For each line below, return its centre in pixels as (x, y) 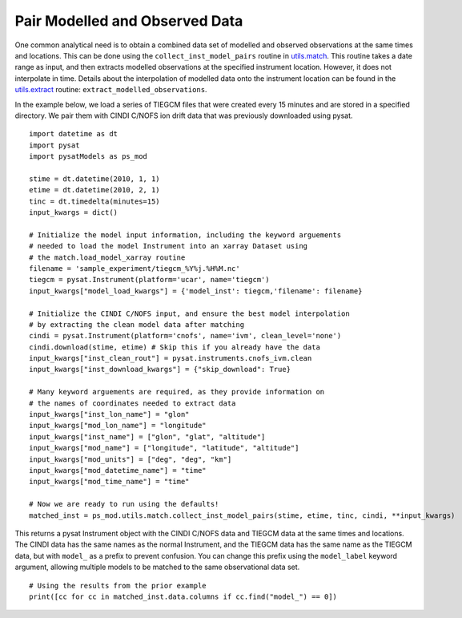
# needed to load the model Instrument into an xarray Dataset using (169, 246)
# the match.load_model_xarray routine (107, 257)
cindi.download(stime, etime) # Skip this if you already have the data (175, 347)
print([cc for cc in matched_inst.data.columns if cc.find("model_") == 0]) (183, 596)
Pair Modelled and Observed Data (129, 21)
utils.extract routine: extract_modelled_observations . (111, 90)
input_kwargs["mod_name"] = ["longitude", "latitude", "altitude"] (164, 448)
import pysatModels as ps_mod (88, 157)
